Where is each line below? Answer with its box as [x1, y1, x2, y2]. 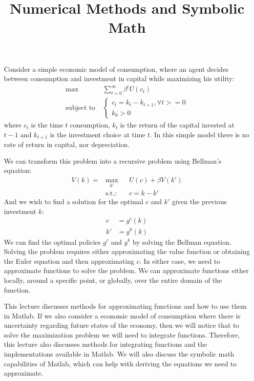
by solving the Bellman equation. [132, 236, 232, 247]
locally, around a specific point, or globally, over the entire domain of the [4, 275, 222, 285]
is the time [31, 120, 63, 130]
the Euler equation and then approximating [4, 255, 134, 266]
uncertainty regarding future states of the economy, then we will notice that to [4, 320, 239, 330]
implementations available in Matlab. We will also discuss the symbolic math [4, 349, 234, 359]
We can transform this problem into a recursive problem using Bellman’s [4, 155, 222, 166]
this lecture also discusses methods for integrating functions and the [4, 339, 208, 349]
